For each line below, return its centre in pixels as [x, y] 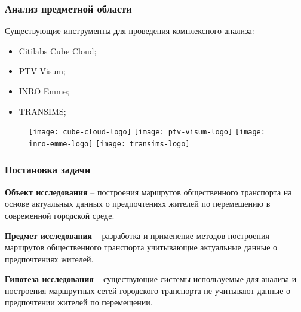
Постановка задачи [48, 169]
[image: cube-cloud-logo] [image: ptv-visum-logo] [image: [147, 132]
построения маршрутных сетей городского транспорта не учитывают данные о [148, 290]
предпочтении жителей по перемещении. [79, 302]
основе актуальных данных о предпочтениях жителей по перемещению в [138, 204]
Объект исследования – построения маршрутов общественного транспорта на [148, 192]
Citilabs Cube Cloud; [58, 51]
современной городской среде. [60, 215]
